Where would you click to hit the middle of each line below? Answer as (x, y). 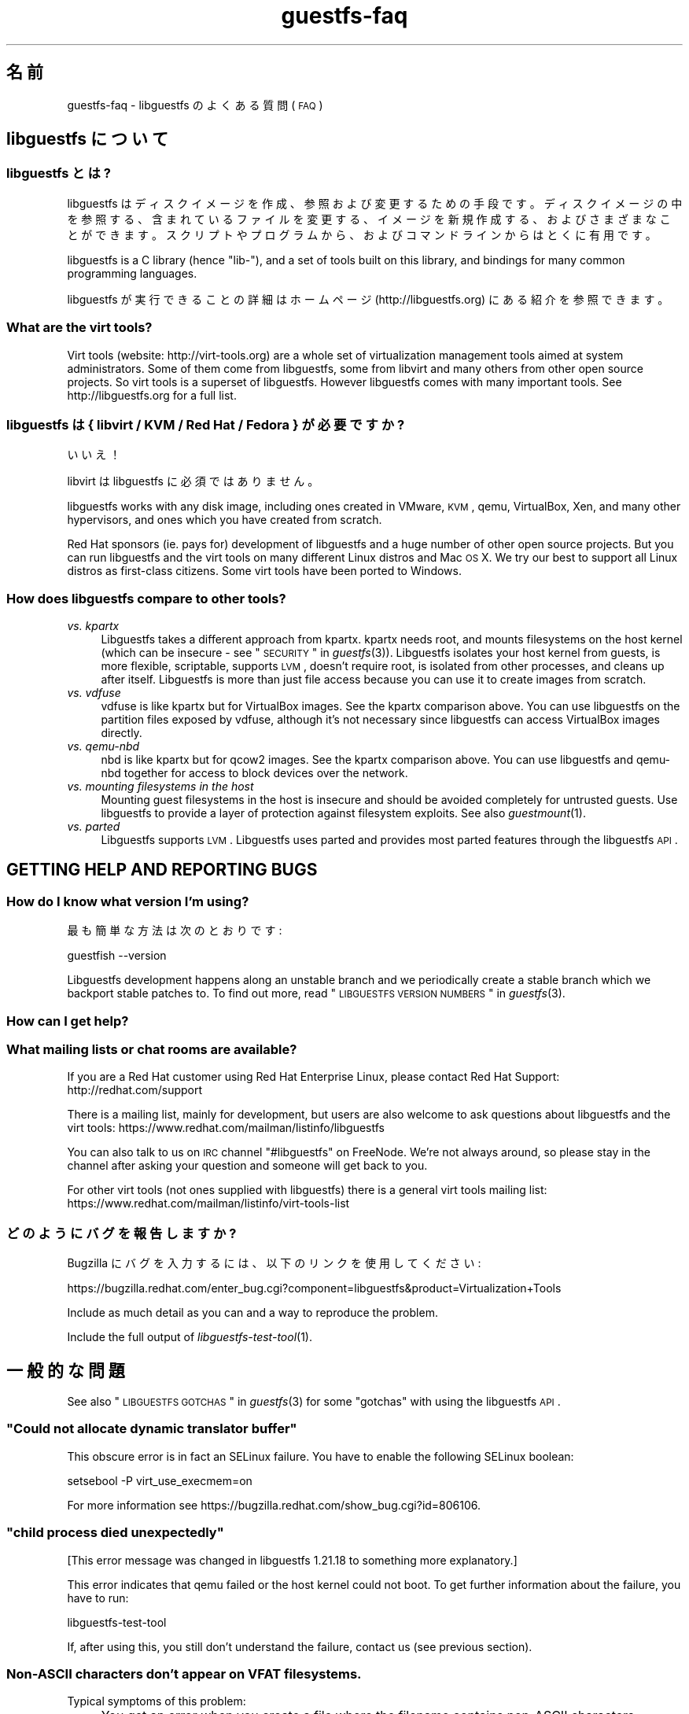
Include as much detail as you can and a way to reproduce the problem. (252, 1313)
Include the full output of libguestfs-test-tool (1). (190, 1337)
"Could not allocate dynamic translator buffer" (152, 1429)
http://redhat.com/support (135, 1090)
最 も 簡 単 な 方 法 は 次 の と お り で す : (175, 931)
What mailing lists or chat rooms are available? (152, 1050)
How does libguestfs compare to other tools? (146, 598)
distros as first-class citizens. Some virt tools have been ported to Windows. (264, 571)
